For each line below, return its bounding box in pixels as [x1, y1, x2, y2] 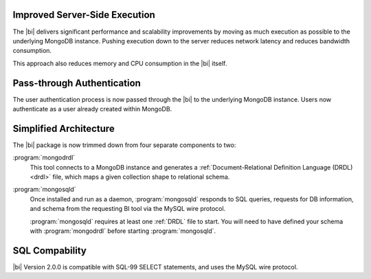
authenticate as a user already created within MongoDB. [12, 104, 172, 113]
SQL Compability [12, 245, 87, 256]
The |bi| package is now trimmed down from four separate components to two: [12, 141, 236, 149]
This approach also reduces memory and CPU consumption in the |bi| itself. [12, 59, 227, 67]
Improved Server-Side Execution [12, 9, 156, 21]
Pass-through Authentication [12, 77, 141, 89]
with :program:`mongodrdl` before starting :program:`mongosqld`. [30, 227, 216, 235]
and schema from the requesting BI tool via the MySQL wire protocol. [30, 205, 226, 213]
